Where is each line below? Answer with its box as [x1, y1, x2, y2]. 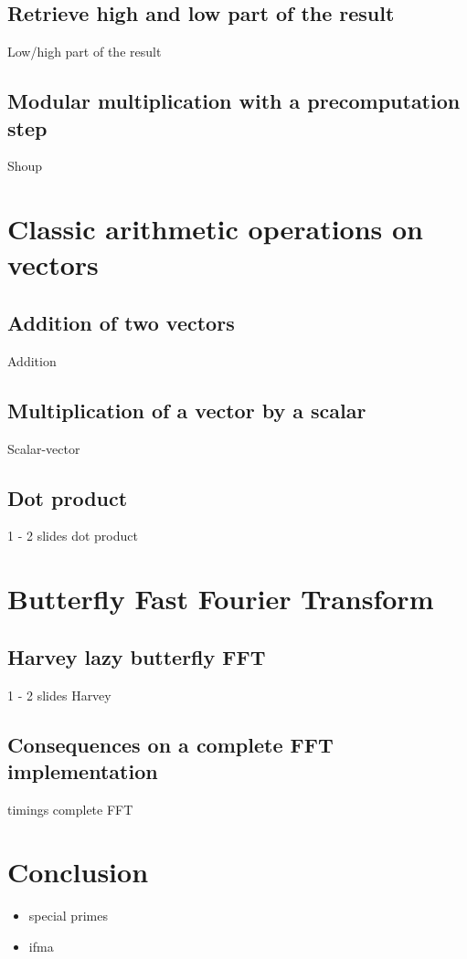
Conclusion [7, 853, 149, 890]
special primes [28, 906, 108, 925]
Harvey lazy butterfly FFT [7, 642, 266, 670]
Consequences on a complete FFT [7, 730, 334, 758]
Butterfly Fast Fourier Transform [7, 580, 434, 617]
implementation [7, 756, 158, 785]
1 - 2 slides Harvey [7, 685, 111, 704]
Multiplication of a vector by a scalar [7, 395, 366, 424]
